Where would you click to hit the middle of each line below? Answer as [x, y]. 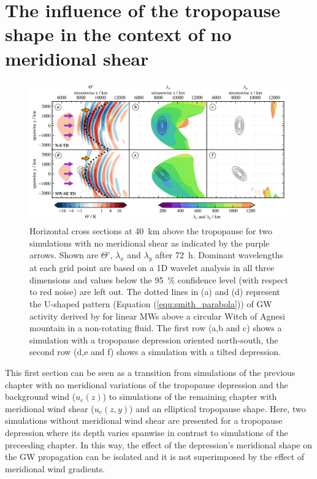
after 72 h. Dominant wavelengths [219, 255]
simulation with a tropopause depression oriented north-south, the [154, 339]
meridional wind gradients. [55, 468]
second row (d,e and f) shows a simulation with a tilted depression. [155, 352]
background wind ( [40, 397]
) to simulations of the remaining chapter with [190, 397]
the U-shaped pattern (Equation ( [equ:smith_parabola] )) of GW [151, 304]
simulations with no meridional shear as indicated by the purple [150, 243]
